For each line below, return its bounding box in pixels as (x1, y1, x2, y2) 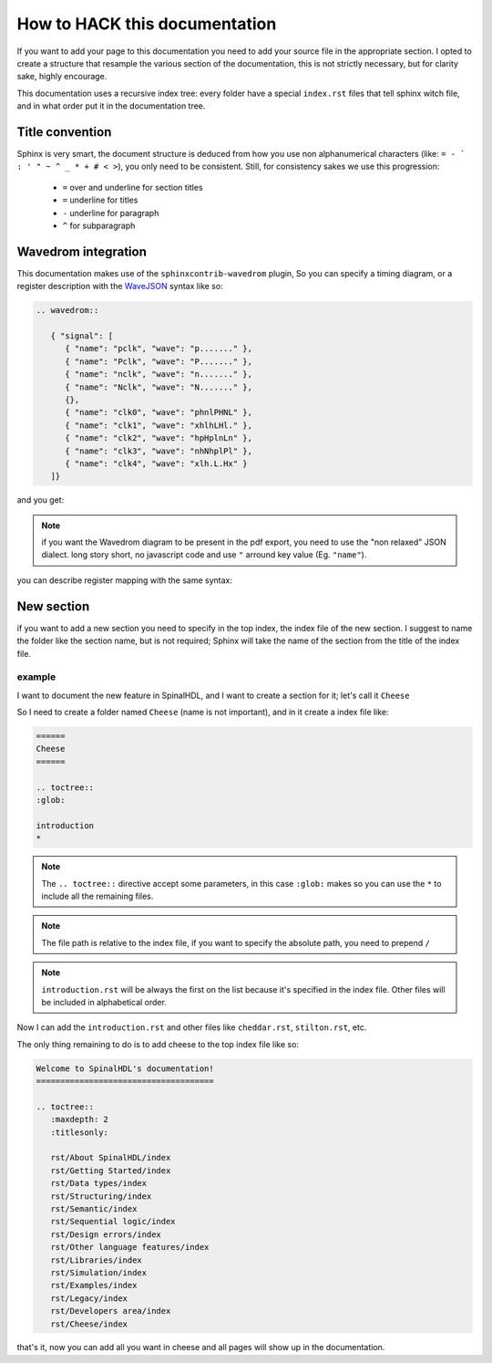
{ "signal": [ (50, 331, 114, 341)
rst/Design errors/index (50, 1229, 161, 1240)
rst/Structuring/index (50, 1191, 152, 1202)
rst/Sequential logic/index (50, 1216, 177, 1227)
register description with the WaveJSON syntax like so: (16, 281, 223, 292)
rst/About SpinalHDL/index (50, 1152, 171, 1163)
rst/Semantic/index (50, 1203, 138, 1213)
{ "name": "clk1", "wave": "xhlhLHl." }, (65, 420, 252, 431)
